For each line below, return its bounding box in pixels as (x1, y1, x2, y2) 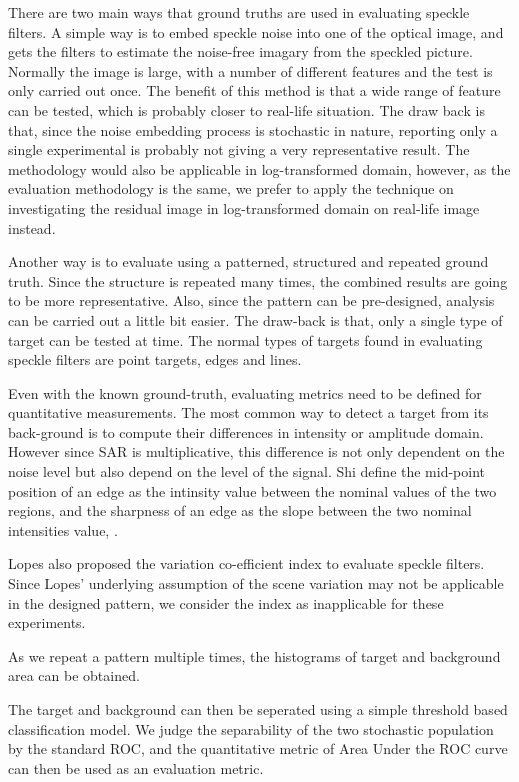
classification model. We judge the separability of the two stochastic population (8, 718, 494, 739)
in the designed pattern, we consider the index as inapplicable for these (8, 592, 444, 613)
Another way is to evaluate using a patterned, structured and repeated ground (8, 251, 489, 272)
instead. (8, 217, 56, 238)
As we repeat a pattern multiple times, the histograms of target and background (8, 645, 501, 666)
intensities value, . (8, 519, 118, 540)
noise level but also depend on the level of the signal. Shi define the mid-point (8, 461, 486, 482)
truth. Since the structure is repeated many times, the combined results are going (8, 270, 508, 291)
